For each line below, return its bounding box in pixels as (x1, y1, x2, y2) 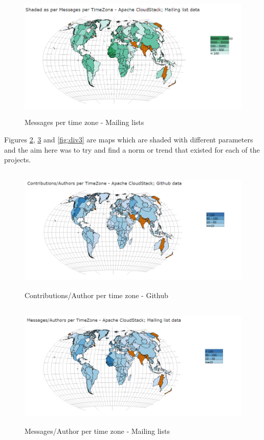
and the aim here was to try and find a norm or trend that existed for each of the (4, 144, 260, 155)
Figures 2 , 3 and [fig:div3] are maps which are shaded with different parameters (4, 134, 253, 144)
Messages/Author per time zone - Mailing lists (25, 426, 170, 436)
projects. (4, 154, 31, 165)
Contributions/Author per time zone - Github (25, 290, 168, 301)
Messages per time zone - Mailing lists (25, 117, 144, 128)
